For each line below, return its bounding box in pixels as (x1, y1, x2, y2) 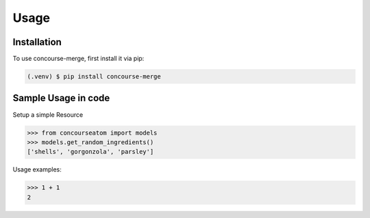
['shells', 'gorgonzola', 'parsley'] (27, 148, 154, 156)
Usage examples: (12, 165, 62, 174)
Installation (12, 36, 62, 48)
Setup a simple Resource (12, 110, 84, 119)
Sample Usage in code (12, 92, 110, 104)
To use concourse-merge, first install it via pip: (12, 55, 145, 63)
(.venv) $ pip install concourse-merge (27, 72, 161, 81)
